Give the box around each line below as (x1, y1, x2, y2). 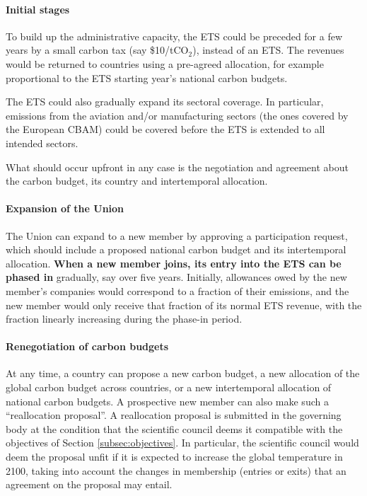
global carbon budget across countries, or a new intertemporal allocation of (6, 380, 332, 395)
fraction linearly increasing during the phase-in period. (6, 311, 243, 326)
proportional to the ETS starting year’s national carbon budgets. (6, 70, 288, 85)
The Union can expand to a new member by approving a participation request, (6, 228, 348, 243)
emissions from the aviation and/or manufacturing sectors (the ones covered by (6, 108, 349, 122)
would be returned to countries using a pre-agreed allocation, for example (6, 56, 324, 71)
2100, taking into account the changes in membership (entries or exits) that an (6, 463, 346, 478)
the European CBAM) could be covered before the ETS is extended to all (6, 122, 325, 137)
